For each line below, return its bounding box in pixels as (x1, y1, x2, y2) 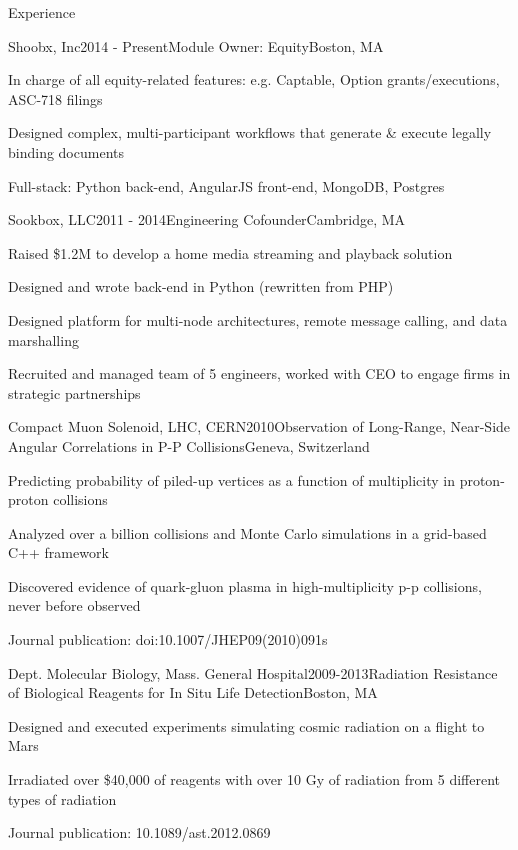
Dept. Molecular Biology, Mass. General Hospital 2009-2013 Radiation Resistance (8, 662, 498, 683)
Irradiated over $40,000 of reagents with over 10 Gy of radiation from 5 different (8, 769, 501, 790)
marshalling (8, 329, 79, 350)
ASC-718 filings (8, 88, 103, 109)
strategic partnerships (8, 382, 141, 403)
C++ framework (8, 542, 109, 563)
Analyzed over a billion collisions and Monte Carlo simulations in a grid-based (8, 522, 487, 543)
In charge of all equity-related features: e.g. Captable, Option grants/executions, (8, 69, 500, 90)
